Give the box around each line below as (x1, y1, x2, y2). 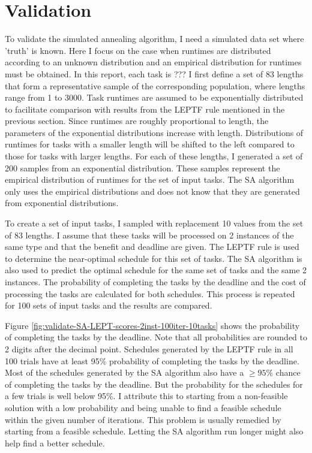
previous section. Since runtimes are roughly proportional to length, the (5, 114, 269, 127)
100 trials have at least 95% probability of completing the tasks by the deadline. (5, 354, 299, 367)
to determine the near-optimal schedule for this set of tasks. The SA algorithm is (5, 252, 302, 264)
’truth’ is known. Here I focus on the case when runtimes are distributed (5, 44, 271, 56)
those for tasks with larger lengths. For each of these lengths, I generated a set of (5, 150, 303, 162)
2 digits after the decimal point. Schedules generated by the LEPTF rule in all (5, 342, 293, 355)
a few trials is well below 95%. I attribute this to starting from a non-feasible (5, 389, 288, 402)
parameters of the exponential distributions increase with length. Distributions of (5, 126, 304, 138)
